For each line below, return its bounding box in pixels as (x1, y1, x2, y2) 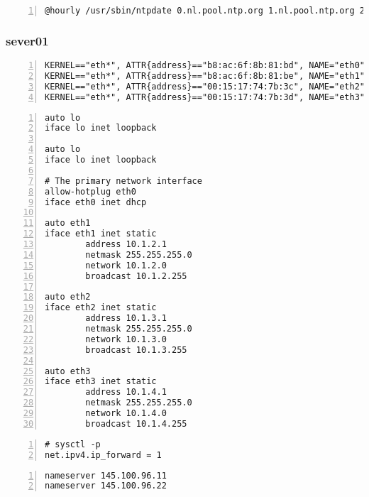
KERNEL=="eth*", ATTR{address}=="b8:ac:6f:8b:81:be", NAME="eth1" (45, 70, 365, 81)
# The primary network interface (45, 175, 202, 186)
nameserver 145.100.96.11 (45, 470, 167, 481)
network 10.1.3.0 (85, 334, 167, 344)
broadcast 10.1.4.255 (85, 418, 187, 429)
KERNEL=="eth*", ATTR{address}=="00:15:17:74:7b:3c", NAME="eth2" (45, 81, 365, 92)
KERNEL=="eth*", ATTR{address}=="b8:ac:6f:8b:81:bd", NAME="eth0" (45, 60, 365, 71)
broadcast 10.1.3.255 (85, 344, 187, 355)
